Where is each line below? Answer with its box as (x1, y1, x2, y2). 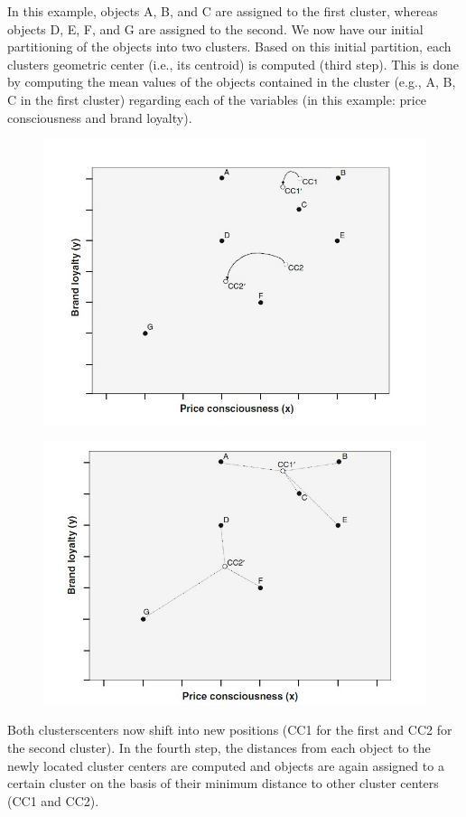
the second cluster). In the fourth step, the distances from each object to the (7, 738, 431, 757)
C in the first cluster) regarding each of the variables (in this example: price (7, 89, 427, 108)
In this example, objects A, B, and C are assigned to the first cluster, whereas (7, 2, 438, 20)
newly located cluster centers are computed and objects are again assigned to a (7, 756, 444, 775)
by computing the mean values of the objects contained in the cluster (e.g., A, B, (7, 72, 456, 91)
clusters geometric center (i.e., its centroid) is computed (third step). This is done (7, 54, 460, 73)
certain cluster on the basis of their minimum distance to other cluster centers (7, 774, 439, 793)
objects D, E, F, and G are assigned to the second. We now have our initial (7, 19, 424, 38)
